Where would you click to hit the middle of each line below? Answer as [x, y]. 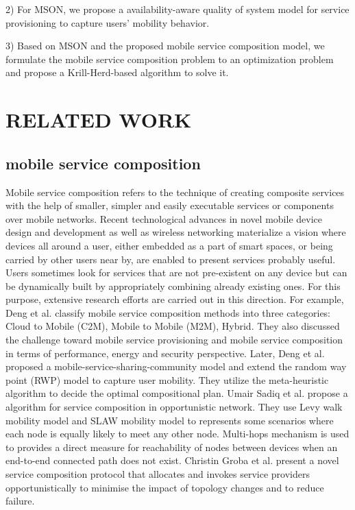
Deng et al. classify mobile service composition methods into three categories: [168, 312]
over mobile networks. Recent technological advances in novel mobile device [164, 218]
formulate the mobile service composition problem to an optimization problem [170, 59]
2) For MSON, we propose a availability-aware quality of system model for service [177, 9]
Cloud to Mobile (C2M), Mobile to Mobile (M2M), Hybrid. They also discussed [173, 326]
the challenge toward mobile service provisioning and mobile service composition [174, 340]
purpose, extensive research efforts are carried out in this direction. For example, [175, 299]
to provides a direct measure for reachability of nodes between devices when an [172, 447]
